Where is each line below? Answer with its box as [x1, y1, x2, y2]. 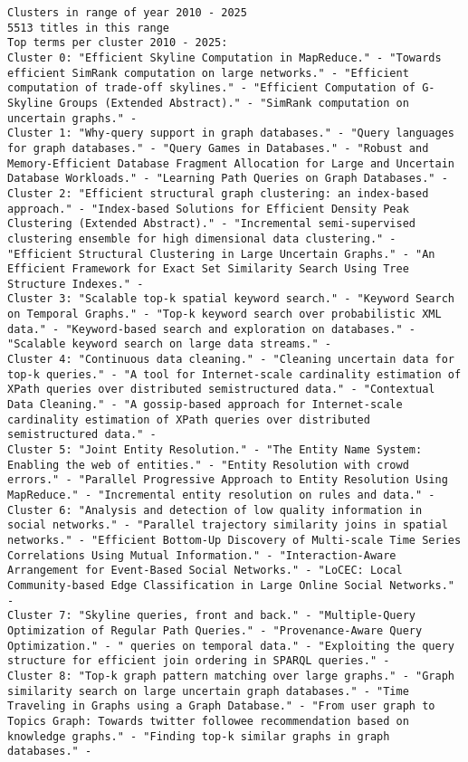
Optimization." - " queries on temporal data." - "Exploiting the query [7, 639, 454, 652]
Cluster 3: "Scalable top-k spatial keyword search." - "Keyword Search [7, 292, 454, 306]
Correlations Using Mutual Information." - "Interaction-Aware [7, 548, 396, 562]
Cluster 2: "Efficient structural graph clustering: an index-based [7, 186, 429, 200]
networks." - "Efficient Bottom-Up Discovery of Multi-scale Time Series [7, 533, 462, 547]
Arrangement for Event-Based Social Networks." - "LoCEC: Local [7, 564, 403, 577]
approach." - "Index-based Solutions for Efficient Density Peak [7, 202, 409, 215]
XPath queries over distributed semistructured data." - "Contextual [7, 383, 435, 396]
